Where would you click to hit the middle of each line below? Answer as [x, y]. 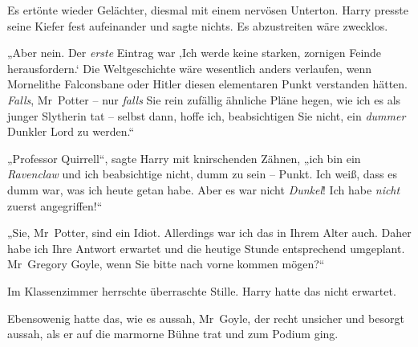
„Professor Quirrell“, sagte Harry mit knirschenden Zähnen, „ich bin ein [184, 158]
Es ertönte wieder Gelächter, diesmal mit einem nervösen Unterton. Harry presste [208, 10]
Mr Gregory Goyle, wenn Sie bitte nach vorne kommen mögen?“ [166, 264]
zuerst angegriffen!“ [55, 205]
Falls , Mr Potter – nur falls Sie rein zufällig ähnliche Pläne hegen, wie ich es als [204, 99]
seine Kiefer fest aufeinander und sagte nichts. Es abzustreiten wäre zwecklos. [198, 25]
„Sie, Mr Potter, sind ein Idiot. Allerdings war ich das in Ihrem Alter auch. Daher [209, 233]
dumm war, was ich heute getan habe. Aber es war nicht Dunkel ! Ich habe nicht [204, 189]
